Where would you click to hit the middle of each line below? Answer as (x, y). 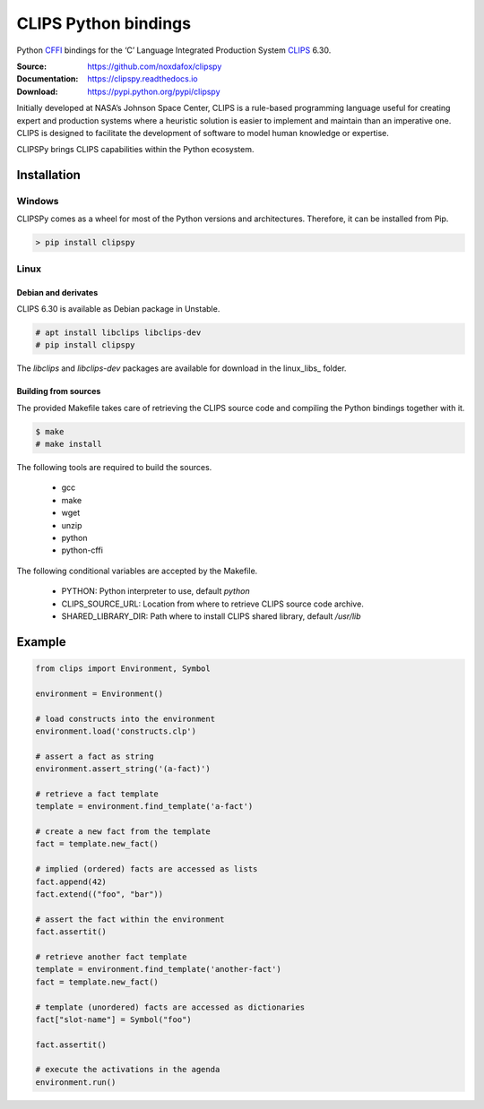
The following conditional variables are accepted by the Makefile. (137, 571)
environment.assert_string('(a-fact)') (123, 769)
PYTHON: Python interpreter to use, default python (156, 591)
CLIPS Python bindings (104, 23)
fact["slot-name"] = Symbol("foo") (113, 1019)
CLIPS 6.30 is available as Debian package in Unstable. (118, 308)
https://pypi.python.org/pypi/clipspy (154, 91)
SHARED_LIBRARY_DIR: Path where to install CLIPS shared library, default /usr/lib (212, 616)
